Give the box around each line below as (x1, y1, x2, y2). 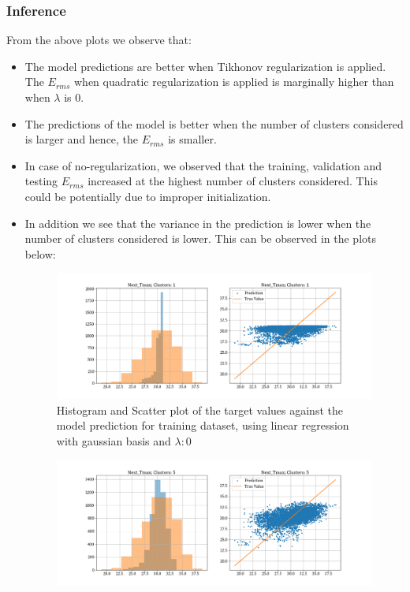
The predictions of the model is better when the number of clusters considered (24, 115, 404, 132)
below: (24, 245, 56, 262)
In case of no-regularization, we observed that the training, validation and (24, 157, 382, 173)
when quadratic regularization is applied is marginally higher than (74, 73, 394, 90)
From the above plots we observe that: (6, 32, 192, 48)
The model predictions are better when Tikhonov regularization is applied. (24, 58, 386, 74)
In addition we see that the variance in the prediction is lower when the (24, 214, 371, 231)
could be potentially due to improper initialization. (24, 188, 271, 204)
